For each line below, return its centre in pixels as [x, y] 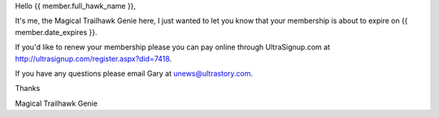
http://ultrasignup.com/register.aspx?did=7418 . [93, 58]
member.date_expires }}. [56, 32]
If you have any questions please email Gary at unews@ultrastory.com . [134, 73]
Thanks [28, 89]
